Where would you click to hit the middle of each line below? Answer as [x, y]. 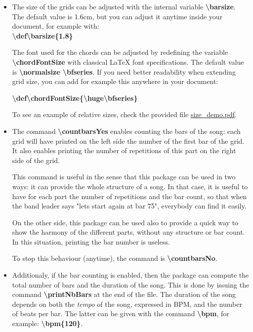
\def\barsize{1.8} [42, 35]
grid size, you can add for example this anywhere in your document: [115, 81]
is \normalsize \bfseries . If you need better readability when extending [124, 71]
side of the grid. [36, 160]
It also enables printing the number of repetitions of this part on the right [124, 150]
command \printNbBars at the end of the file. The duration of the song [124, 294]
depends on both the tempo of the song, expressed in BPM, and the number [127, 304]
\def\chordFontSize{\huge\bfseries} [75, 98]
